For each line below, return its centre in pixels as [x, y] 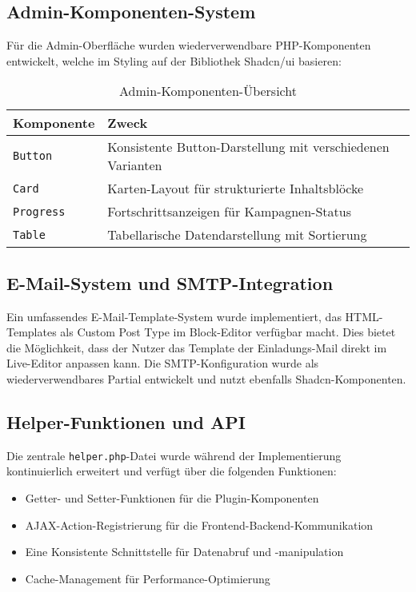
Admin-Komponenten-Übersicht [208, 91]
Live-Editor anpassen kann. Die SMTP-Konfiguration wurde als [163, 363]
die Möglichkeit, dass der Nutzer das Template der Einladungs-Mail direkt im [197, 347]
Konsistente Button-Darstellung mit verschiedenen [248, 147]
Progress [39, 211]
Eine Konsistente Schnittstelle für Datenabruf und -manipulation [184, 552]
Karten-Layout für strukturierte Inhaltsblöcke [236, 189]
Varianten [135, 165]
